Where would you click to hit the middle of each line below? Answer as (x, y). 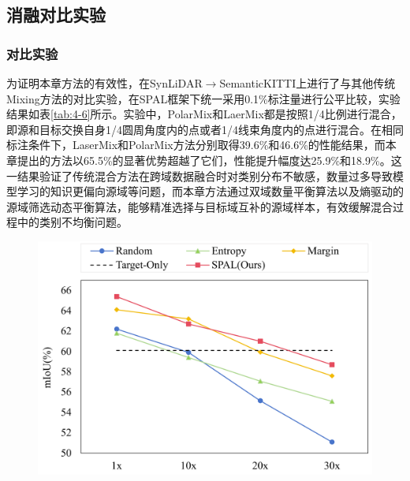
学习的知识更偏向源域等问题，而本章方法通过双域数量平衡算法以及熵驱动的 (210, 191)
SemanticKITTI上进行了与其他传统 (307, 83)
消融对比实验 (56, 15)
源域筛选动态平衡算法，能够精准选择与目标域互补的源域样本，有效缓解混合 (199, 206)
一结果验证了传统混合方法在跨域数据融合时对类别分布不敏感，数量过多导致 (199, 175)
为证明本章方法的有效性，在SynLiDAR (104, 83)
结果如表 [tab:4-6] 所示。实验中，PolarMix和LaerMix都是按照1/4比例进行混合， (204, 114)
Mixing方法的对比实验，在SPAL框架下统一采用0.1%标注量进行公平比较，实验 (203, 98)
